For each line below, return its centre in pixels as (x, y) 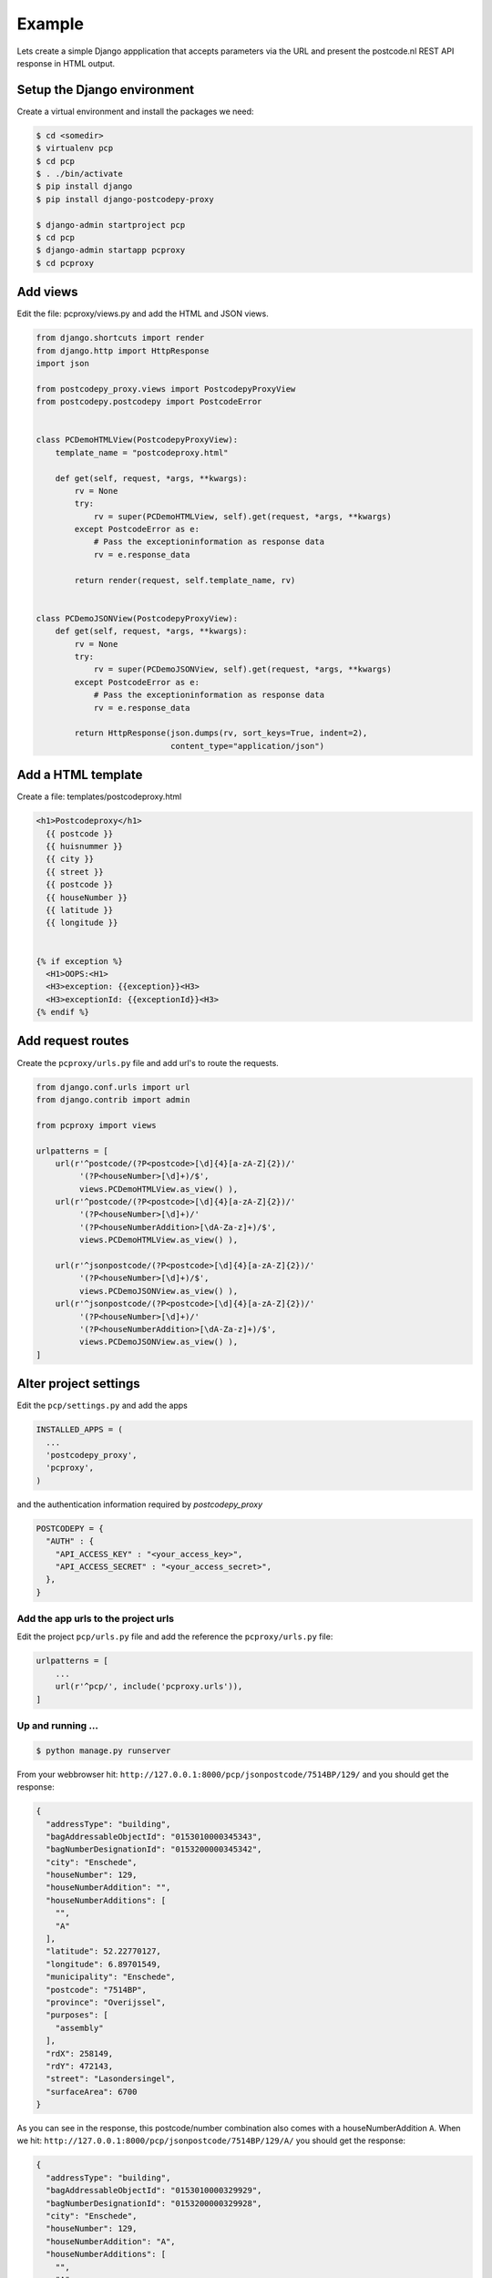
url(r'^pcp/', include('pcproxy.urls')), (149, 1687)
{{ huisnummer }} (84, 846)
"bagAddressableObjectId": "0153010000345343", (154, 1837)
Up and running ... (58, 1725)
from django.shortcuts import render (120, 338)
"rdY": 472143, (80, 2066)
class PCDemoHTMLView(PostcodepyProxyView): (137, 440)
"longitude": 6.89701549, (103, 1964)
